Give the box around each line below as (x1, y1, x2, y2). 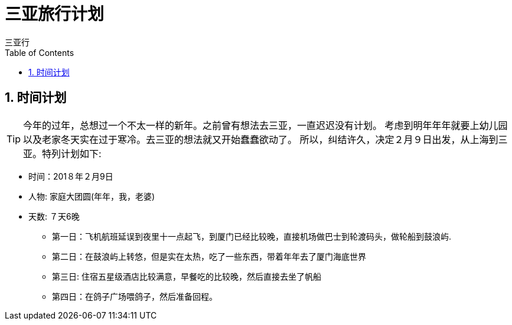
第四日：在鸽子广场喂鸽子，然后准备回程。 (52, 291, 217, 301)
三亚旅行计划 (5, 4, 105, 24)
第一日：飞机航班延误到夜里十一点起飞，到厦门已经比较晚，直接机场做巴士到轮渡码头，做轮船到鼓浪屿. (52, 231, 452, 241)
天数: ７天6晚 (28, 211, 80, 221)
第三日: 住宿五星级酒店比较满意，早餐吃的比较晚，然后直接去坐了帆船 (52, 271, 321, 281)
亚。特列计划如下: (23, 147, 102, 160)
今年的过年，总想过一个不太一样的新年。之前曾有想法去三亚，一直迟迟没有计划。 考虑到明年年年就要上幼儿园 (23, 119, 508, 131)
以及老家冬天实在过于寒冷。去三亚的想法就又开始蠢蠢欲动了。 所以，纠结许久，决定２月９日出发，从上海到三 (23, 133, 508, 145)
